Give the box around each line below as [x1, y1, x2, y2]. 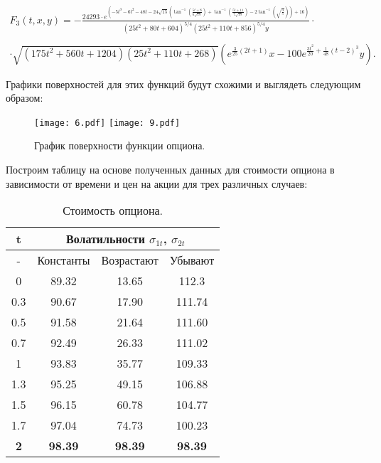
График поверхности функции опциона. [34, 138, 205, 153]
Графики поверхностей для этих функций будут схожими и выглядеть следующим [6, 76, 361, 91]
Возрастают [101, 252, 159, 269]
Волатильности [65, 230, 145, 248]
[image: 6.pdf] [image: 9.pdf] [34, 117, 181, 128]
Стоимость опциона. [63, 202, 163, 219]
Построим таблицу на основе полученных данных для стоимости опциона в [6, 161, 335, 176]
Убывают [169, 252, 215, 269]
